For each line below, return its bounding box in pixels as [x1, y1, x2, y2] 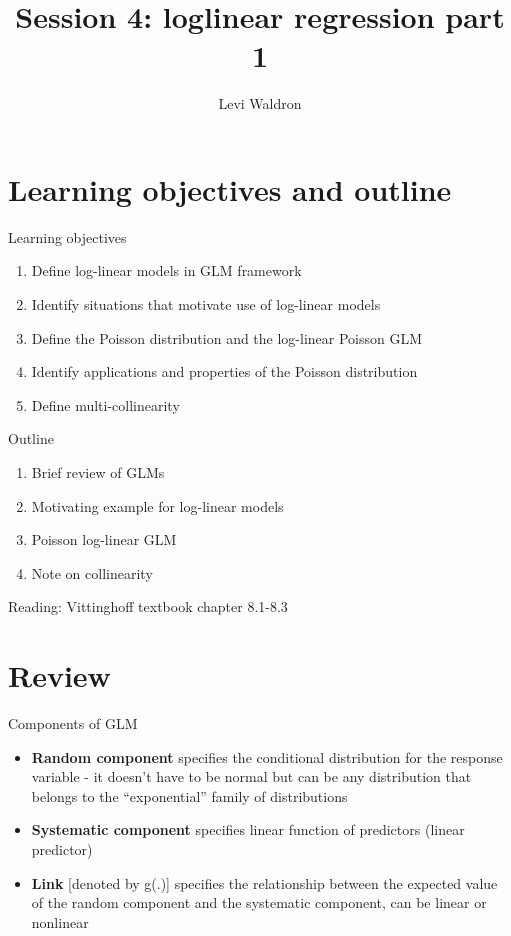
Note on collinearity [31, 562, 153, 583]
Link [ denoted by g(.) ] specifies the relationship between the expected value [31, 872, 498, 893]
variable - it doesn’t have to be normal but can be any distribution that [31, 766, 472, 787]
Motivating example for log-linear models [31, 495, 284, 516]
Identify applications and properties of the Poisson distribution [31, 361, 418, 382]
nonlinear [31, 911, 89, 932]
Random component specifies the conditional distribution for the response [31, 746, 503, 767]
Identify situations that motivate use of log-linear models [31, 294, 381, 315]
